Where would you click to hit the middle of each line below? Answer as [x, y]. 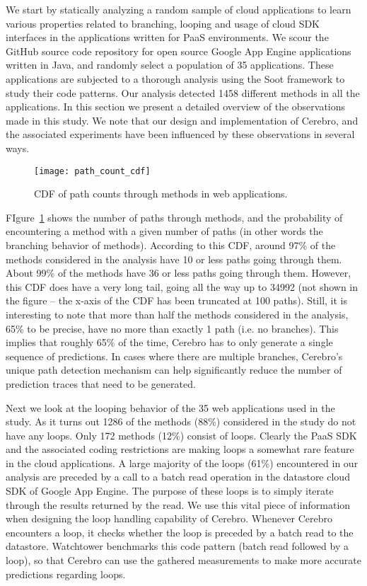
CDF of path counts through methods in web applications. [161, 194]
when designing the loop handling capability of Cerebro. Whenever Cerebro [169, 518]
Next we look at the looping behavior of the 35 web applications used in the [170, 407]
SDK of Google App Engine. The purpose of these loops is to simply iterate [170, 491]
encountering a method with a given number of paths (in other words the [164, 231]
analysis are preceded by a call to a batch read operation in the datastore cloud [178, 477]
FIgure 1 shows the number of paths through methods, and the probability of [174, 217]
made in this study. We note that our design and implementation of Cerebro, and [182, 120]
